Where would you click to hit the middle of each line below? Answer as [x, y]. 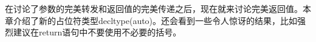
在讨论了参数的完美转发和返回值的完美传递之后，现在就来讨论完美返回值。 [154, 8]
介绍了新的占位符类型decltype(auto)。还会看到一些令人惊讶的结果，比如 [155, 20]
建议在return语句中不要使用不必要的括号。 [97, 32]
